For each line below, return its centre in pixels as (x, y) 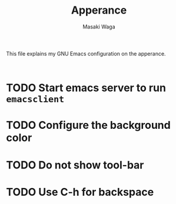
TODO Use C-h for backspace (80, 192)
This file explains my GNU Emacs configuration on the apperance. (86, 53)
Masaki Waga (99, 27)
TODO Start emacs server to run (86, 88)
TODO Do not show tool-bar (75, 165)
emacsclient (35, 100)
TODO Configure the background (88, 125)
